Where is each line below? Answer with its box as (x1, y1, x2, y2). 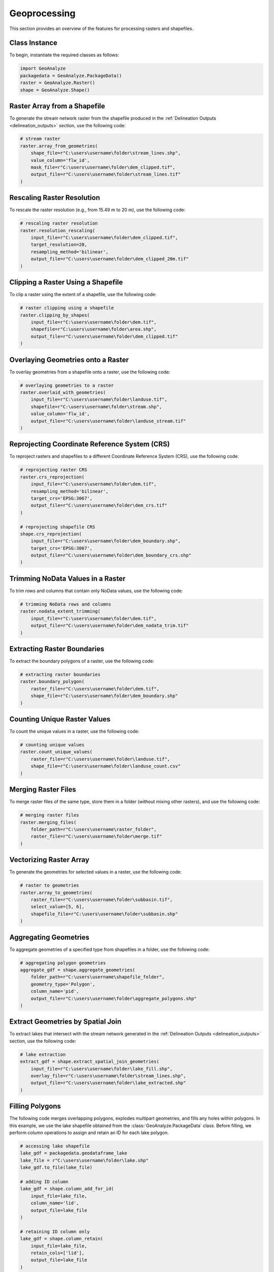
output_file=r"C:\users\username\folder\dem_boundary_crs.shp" (30, 553, 192, 558)
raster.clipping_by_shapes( (20, 312, 90, 318)
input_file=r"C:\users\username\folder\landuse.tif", (30, 397, 167, 402)
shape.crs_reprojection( (20, 531, 82, 537)
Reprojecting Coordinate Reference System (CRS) (9, 440, 170, 449)
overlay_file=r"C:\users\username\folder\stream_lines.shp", (30, 1073, 186, 1079)
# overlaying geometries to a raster (20, 382, 114, 388)
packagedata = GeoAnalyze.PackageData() (20, 73, 122, 78)
